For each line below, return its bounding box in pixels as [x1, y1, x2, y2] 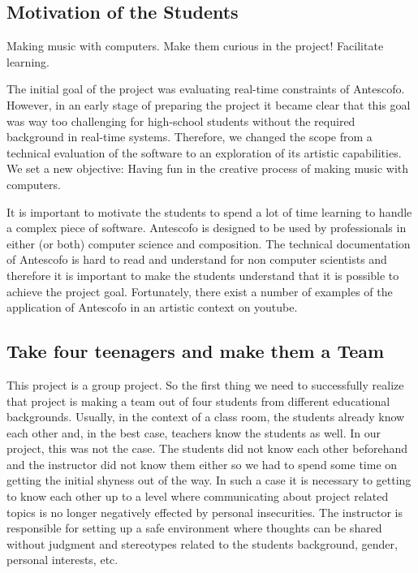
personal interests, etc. [6, 551, 119, 568]
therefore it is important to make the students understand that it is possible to [6, 266, 399, 283]
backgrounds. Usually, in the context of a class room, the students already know [6, 408, 405, 425]
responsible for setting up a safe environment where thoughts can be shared [6, 519, 382, 536]
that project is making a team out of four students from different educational [6, 392, 390, 409]
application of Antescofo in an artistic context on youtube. [6, 299, 298, 316]
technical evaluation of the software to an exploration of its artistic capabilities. [6, 144, 402, 161]
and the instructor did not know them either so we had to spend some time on [6, 455, 398, 472]
